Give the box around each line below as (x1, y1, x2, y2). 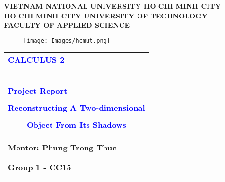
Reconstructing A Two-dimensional (8, 102, 145, 114)
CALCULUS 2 (8, 54, 65, 66)
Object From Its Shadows (26, 119, 126, 131)
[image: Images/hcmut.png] (23, 37, 110, 44)
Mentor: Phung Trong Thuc (8, 142, 117, 153)
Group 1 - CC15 (8, 162, 71, 173)
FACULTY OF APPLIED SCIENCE (4, 20, 130, 30)
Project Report (8, 85, 68, 97)
